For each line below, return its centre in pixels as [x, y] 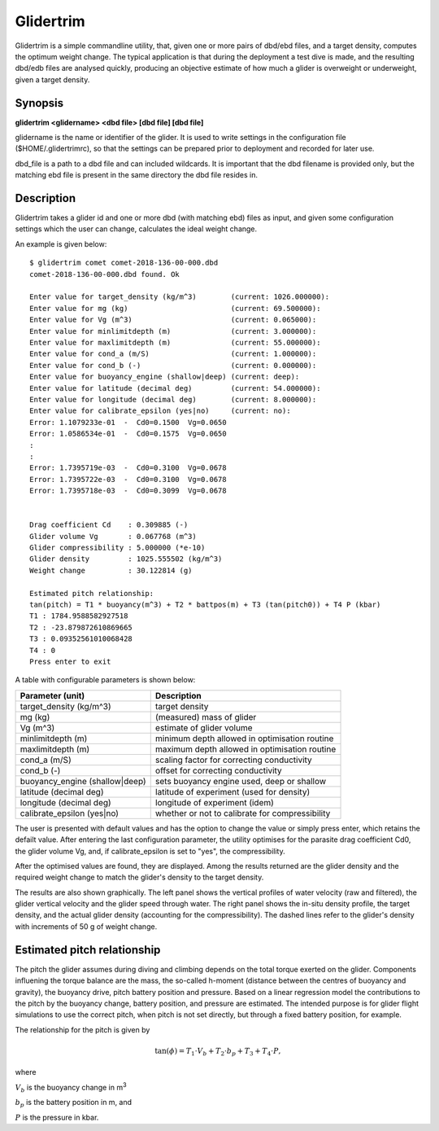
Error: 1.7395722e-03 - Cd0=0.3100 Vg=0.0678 [128, 479]
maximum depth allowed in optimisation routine [246, 749]
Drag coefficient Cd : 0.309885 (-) [109, 525]
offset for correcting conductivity [218, 770]
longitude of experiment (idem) [214, 802]
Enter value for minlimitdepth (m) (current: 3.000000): [173, 331]
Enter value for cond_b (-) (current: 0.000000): [173, 365]
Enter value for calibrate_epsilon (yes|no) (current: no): [161, 411]
